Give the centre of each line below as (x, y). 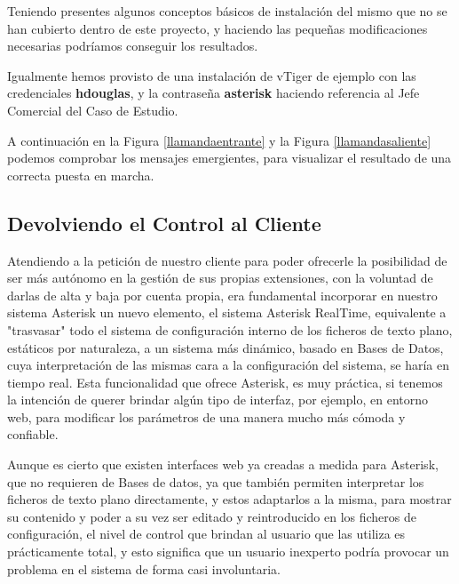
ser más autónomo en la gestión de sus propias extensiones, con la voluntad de (220, 278)
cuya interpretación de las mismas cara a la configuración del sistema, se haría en (228, 365)
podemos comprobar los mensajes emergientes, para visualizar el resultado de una (229, 158)
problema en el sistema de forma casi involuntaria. (144, 568)
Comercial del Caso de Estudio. (93, 110)
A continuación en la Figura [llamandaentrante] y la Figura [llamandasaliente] (219, 140)
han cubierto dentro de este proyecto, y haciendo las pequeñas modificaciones (218, 28)
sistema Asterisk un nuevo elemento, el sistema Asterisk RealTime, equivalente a (227, 312)
